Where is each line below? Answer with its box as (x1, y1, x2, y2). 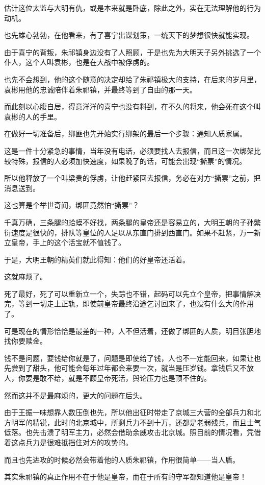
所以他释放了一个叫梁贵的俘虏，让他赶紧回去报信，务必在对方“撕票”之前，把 (4, 173, 261, 183)
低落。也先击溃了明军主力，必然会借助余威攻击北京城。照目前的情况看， (4, 427, 247, 438)
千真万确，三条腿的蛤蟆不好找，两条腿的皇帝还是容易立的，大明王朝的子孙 (4, 216, 254, 227)
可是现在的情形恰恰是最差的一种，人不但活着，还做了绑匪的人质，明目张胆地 (4, 325, 261, 336)
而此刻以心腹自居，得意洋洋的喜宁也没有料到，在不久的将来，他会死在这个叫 (4, 101, 261, 112)
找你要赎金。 (4, 335, 47, 346)
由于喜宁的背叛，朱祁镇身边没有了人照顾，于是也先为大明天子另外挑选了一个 (4, 46, 261, 57)
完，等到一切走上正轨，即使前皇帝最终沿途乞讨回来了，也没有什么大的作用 (4, 298, 254, 309)
